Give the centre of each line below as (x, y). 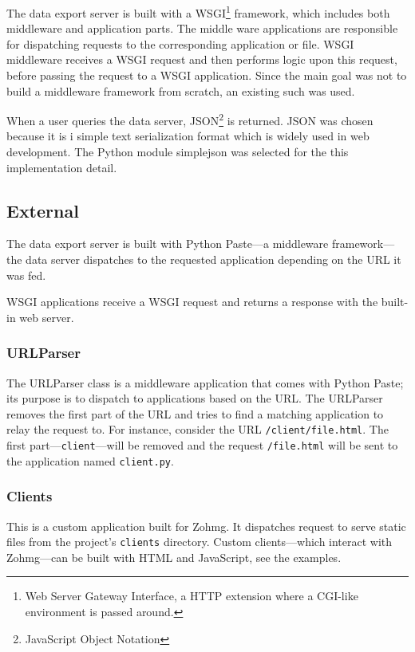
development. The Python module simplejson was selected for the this (178, 152)
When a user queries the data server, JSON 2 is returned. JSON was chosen (190, 119)
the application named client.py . (90, 460)
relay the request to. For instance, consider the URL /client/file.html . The (198, 429)
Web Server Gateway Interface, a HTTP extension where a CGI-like (192, 596)
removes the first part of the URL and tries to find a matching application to (195, 413)
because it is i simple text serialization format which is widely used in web (188, 136)
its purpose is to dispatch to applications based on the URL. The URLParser (195, 398)
